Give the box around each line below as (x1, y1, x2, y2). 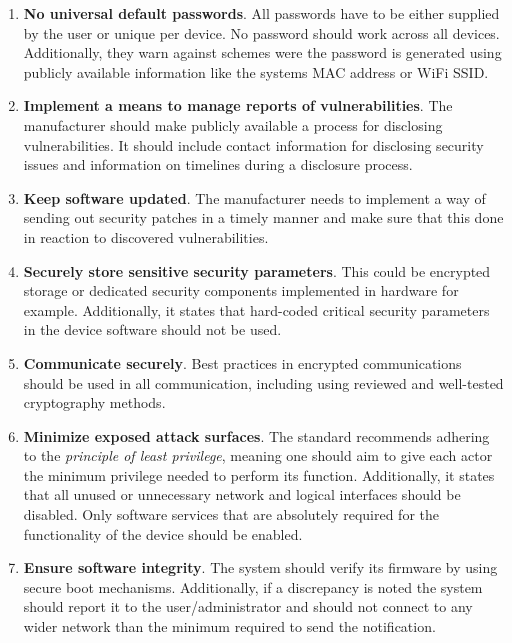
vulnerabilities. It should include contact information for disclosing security (23, 134, 484, 155)
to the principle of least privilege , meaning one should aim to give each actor (23, 445, 493, 466)
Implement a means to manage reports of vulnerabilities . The (23, 95, 453, 116)
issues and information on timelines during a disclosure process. (23, 154, 413, 175)
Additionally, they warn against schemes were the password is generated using (23, 42, 502, 63)
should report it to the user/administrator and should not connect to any (23, 596, 473, 617)
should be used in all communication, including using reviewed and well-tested (23, 372, 504, 393)
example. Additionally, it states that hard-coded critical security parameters (23, 299, 490, 320)
